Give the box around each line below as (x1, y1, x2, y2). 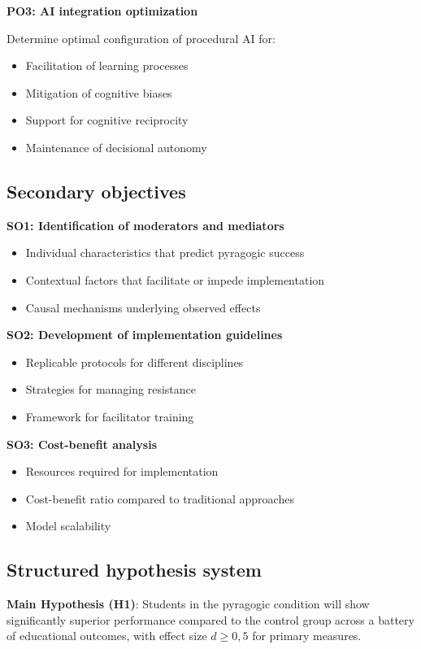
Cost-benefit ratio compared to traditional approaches (25, 490, 294, 507)
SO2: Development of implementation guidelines (7, 326, 283, 343)
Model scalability (25, 517, 111, 534)
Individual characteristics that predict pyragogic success (25, 244, 305, 261)
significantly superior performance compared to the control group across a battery (7, 611, 414, 628)
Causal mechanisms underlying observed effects (25, 298, 261, 316)
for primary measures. (252, 627, 362, 644)
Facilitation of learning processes (25, 57, 189, 74)
